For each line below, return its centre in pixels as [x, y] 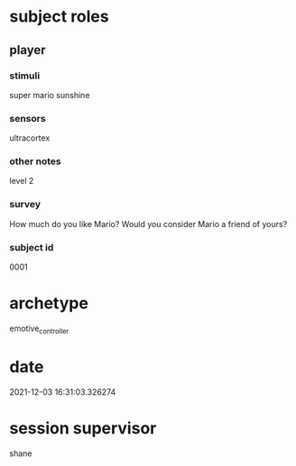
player [28, 50]
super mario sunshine [50, 95]
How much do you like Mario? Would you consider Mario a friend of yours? [148, 224]
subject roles [60, 17]
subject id [32, 247]
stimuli [25, 76]
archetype [49, 303]
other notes [35, 161]
